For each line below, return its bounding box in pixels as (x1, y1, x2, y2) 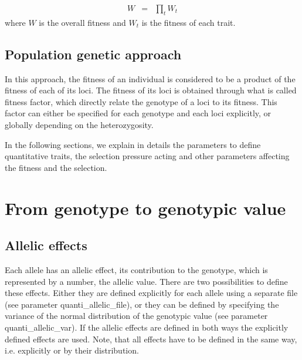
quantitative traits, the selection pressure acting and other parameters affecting (5, 150, 290, 162)
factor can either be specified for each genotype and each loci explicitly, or (5, 107, 272, 119)
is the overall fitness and (39, 16, 126, 28)
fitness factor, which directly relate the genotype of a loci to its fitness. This (5, 95, 277, 107)
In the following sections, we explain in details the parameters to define (5, 138, 261, 150)
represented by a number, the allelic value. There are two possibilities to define (5, 275, 288, 287)
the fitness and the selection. (5, 161, 107, 173)
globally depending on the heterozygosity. (5, 119, 154, 130)
